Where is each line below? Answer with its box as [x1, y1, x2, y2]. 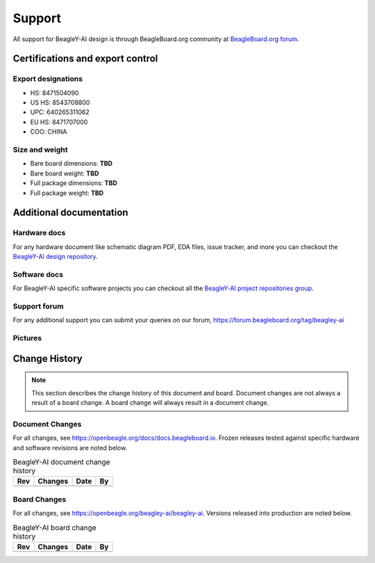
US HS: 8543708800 [30, 98, 90, 107]
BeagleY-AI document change [12, 457, 110, 467]
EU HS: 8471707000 [30, 118, 88, 126]
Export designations [12, 74, 83, 84]
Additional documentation [12, 207, 128, 219]
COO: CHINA [30, 127, 67, 136]
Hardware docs [12, 228, 66, 238]
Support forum [12, 301, 64, 311]
